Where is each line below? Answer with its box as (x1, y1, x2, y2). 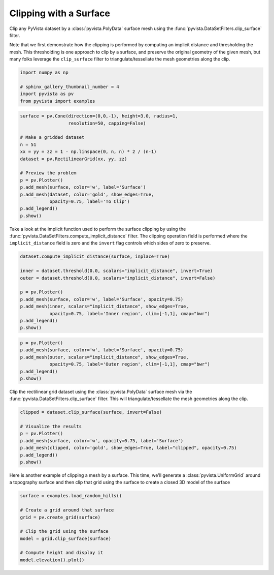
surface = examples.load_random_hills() (20, 493, 122, 499)
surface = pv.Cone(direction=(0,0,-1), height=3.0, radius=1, (20, 113, 178, 119)
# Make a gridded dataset (20, 135, 85, 140)
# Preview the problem (20, 170, 77, 176)
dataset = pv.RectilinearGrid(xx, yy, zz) (20, 156, 127, 162)
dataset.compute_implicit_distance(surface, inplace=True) (20, 254, 170, 259)
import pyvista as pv (20, 91, 74, 97)
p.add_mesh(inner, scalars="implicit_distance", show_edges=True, (20, 304, 189, 310)
